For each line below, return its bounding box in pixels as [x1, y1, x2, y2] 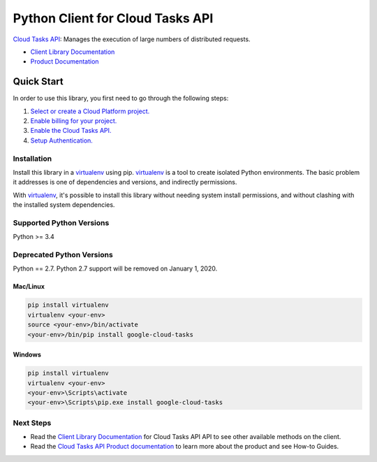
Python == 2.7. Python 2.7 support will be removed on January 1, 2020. [13, 264, 218, 273]
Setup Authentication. [30, 136, 94, 145]
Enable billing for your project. [30, 117, 117, 125]
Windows [13, 350, 41, 359]
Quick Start [13, 75, 64, 87]
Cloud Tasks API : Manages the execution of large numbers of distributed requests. [13, 35, 251, 43]
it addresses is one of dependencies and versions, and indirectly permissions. [13, 178, 237, 187]
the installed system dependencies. [13, 201, 115, 209]
